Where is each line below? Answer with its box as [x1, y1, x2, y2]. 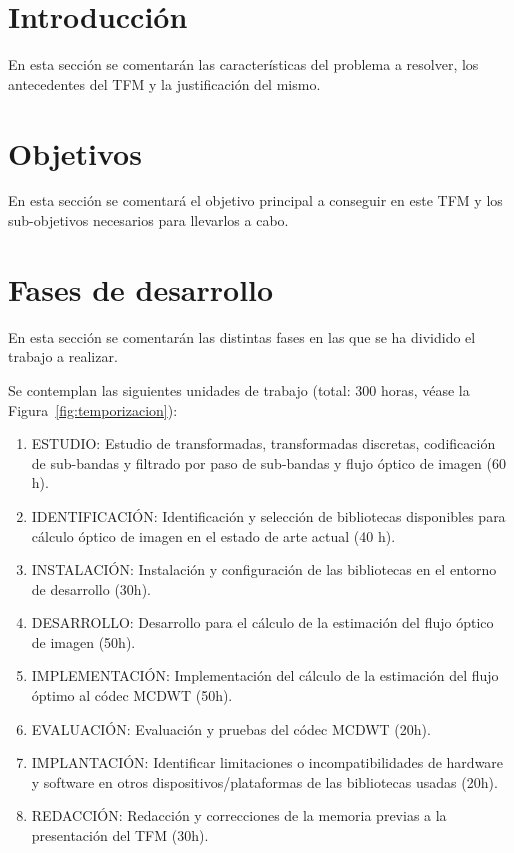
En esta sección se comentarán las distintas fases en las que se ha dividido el [8, 326, 476, 347]
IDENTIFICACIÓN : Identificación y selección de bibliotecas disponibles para [31, 505, 506, 526]
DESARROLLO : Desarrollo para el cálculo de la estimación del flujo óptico [31, 612, 494, 633]
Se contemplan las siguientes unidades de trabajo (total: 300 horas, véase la [8, 379, 470, 400]
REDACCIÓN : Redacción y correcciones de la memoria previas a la [31, 805, 447, 826]
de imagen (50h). [31, 631, 136, 652]
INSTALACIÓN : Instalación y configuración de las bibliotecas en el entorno [31, 559, 497, 580]
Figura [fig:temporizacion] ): [8, 399, 178, 420]
